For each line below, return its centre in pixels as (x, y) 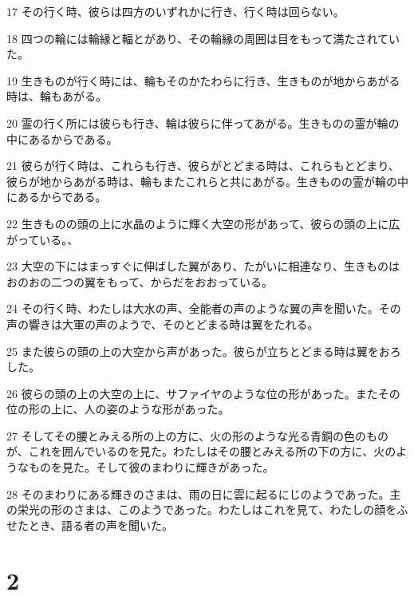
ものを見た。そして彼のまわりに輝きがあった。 (151, 467)
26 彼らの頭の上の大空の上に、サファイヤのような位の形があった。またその (203, 393)
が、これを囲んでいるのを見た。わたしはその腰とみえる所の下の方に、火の (201, 451)
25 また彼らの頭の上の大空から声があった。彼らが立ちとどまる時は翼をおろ (204, 351)
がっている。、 (43, 239)
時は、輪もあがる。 (57, 96)
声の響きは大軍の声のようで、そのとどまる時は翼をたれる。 (163, 324)
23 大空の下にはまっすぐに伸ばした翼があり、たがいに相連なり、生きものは (203, 266)
